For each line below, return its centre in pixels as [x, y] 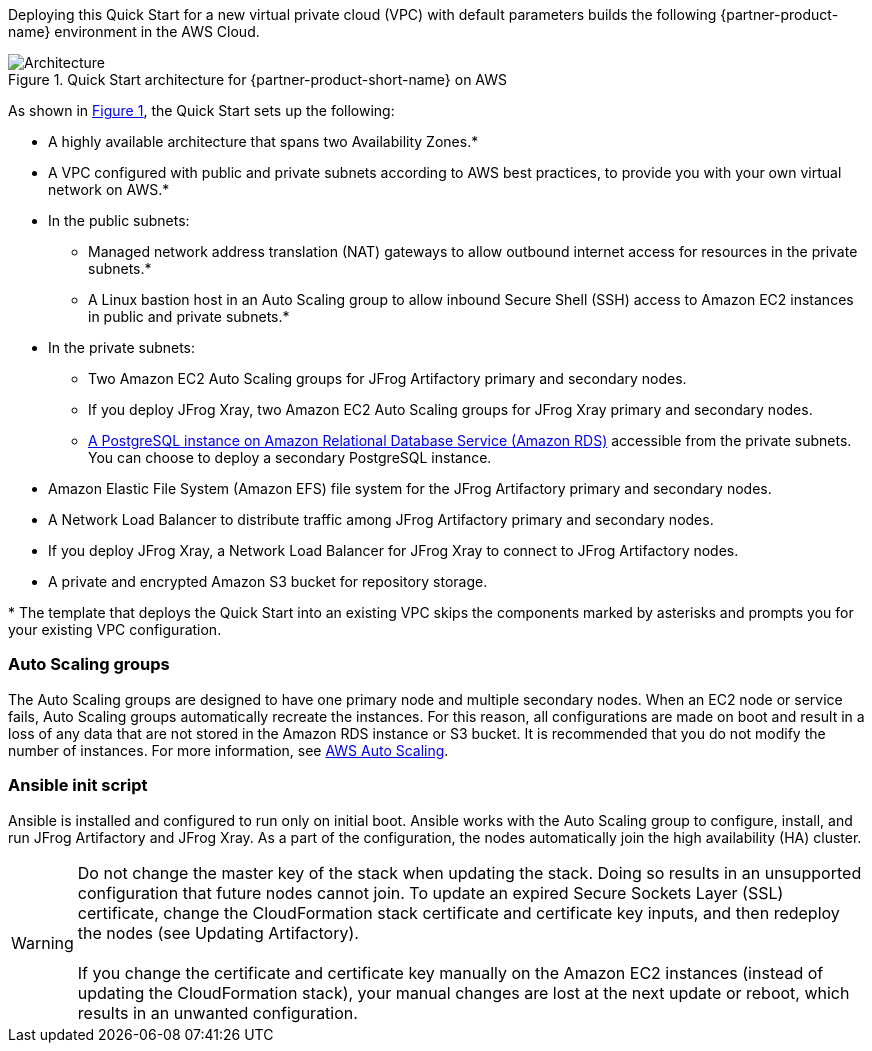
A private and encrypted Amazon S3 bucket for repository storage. [268, 581]
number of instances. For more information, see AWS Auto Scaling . [228, 750]
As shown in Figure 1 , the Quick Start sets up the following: [201, 110]
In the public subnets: [119, 220]
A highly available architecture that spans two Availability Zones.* [263, 141]
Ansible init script [78, 785]
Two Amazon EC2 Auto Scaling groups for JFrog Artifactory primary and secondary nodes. [387, 378]
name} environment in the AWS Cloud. [134, 31]
